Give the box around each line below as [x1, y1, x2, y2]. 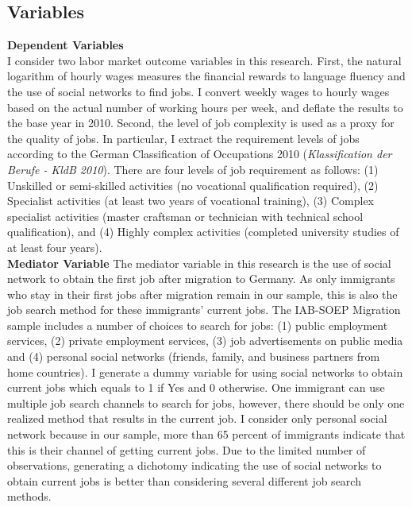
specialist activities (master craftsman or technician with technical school [7, 207, 364, 224]
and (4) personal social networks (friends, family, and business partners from [7, 348, 380, 365]
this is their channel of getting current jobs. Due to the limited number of [7, 441, 366, 458]
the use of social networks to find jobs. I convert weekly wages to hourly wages [7, 83, 390, 99]
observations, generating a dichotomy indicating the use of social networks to [7, 457, 382, 474]
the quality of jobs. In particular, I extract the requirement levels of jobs [7, 130, 360, 146]
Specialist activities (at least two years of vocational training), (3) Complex [7, 192, 374, 209]
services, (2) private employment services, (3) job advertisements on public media [7, 332, 403, 349]
